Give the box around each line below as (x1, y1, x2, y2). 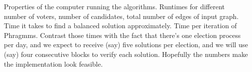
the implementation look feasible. (4, 58, 103, 69)
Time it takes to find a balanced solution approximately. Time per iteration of (4, 20, 237, 31)
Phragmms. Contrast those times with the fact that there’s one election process (4, 30, 241, 40)
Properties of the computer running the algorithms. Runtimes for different (4, 1, 225, 11)
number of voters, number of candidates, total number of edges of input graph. (4, 11, 239, 21)
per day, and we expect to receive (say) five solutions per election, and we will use (4, 39, 248, 50)
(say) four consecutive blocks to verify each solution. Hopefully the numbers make (4, 49, 248, 59)
